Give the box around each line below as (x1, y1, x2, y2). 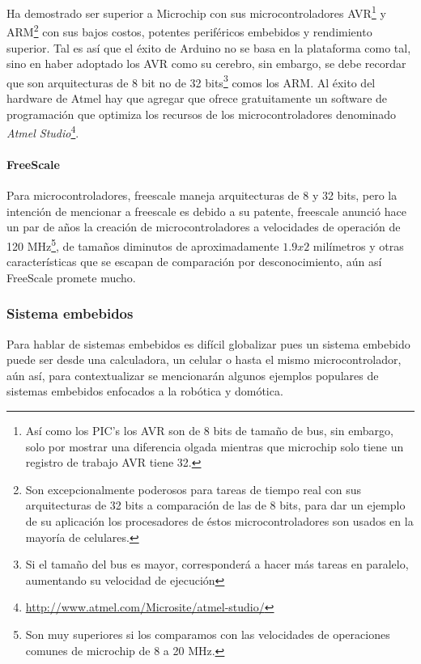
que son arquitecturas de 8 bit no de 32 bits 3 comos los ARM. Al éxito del (6, 71, 376, 91)
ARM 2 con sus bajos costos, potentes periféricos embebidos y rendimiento (6, 21, 372, 40)
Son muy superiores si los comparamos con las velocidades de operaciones (25, 625, 390, 642)
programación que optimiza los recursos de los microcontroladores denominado (6, 105, 396, 122)
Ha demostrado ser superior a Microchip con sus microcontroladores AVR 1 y (6, 2, 386, 21)
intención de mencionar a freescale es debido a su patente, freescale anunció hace (6, 202, 406, 219)
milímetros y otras (313, 237, 404, 254)
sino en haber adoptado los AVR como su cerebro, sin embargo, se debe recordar (6, 55, 406, 72)
